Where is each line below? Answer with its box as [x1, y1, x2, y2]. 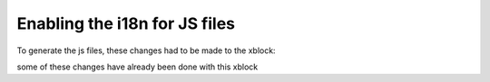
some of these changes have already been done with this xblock [16, 61, 259, 72]
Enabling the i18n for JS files [16, 14, 236, 33]
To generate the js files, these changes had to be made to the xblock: [16, 45, 276, 56]
